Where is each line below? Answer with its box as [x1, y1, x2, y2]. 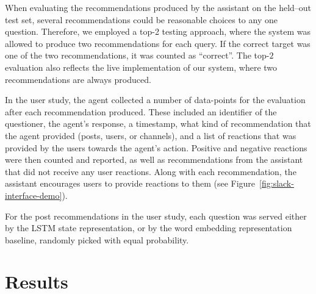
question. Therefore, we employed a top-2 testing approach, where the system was [5, 25, 311, 38]
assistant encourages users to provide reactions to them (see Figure [5, 177, 256, 190]
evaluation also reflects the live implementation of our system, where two [5, 60, 278, 73]
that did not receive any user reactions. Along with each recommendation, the [5, 165, 296, 177]
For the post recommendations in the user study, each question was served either [5, 209, 307, 222]
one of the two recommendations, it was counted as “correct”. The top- [5, 49, 270, 62]
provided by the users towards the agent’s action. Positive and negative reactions [5, 141, 307, 154]
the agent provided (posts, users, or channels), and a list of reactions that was [5, 129, 296, 142]
